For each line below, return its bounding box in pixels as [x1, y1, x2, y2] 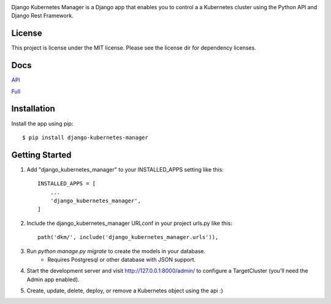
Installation [11, 104, 55, 114]
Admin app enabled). [26, 276, 80, 283]
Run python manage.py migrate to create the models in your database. [26, 247, 205, 254]
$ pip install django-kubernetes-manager [22, 134, 148, 141]
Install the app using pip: [11, 120, 74, 127]
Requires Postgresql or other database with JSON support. [47, 256, 196, 263]
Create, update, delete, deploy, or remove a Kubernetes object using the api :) [26, 287, 223, 294]
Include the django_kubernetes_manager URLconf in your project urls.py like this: [26, 219, 232, 227]
